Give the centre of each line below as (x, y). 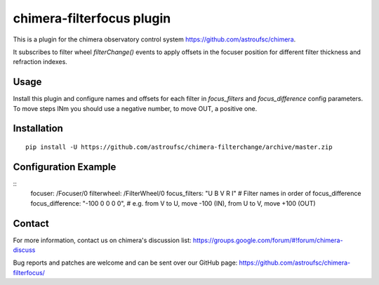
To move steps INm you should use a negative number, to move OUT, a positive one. (135, 108)
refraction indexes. (40, 62)
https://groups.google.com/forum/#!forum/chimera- (268, 240)
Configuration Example (65, 167)
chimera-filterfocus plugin (92, 18)
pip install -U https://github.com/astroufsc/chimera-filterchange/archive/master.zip (179, 147)
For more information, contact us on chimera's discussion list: (102, 240)
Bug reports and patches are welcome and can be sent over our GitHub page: (125, 263)
